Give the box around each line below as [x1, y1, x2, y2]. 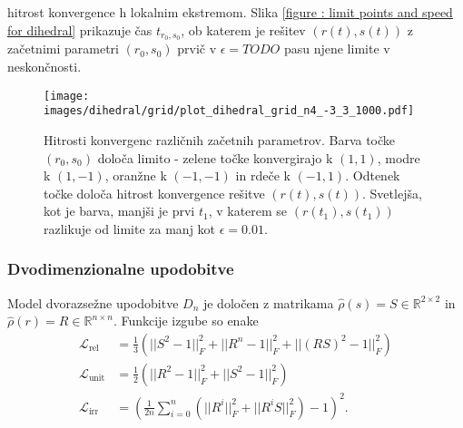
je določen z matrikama [202, 293, 334, 312]
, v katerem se [208, 201, 288, 220]
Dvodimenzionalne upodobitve [7, 258, 234, 280]
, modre [377, 148, 420, 167]
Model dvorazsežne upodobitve [7, 293, 179, 312]
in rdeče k [235, 166, 291, 185]
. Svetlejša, [362, 183, 422, 202]
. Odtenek [345, 166, 400, 185]
